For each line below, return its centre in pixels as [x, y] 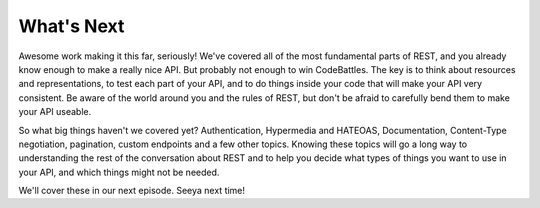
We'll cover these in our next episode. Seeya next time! [131, 191]
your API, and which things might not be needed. [119, 172]
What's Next [71, 26]
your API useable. [55, 112]
